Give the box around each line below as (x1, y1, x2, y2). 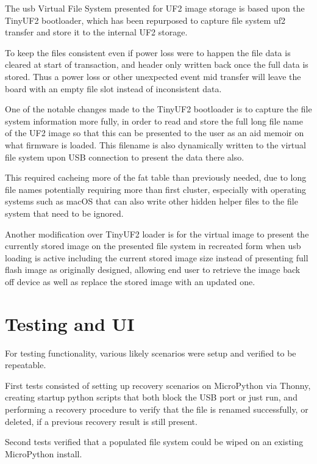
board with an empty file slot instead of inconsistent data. (5, 82, 222, 95)
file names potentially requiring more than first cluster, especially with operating (5, 183, 307, 195)
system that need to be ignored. (5, 206, 124, 219)
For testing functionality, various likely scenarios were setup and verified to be (5, 346, 296, 359)
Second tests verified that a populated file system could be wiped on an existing (5, 435, 304, 448)
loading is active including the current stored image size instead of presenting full (5, 251, 308, 264)
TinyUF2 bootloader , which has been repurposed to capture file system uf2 (5, 13, 285, 26)
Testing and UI (5, 311, 135, 336)
